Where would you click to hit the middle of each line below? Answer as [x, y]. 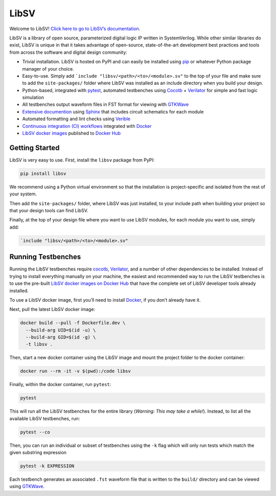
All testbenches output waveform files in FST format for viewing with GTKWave [106, 104]
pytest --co [35, 432]
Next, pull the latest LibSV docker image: [52, 309]
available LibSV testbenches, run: [45, 418]
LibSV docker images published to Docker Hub [72, 133]
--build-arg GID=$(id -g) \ [61, 337]
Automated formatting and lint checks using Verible [76, 119]
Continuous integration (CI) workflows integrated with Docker [87, 126]
